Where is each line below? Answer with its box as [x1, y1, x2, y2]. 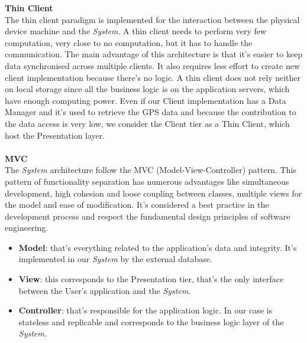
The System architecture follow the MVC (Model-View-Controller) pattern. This [5, 164, 296, 176]
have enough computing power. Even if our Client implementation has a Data [5, 94, 286, 106]
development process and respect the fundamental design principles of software [5, 210, 290, 222]
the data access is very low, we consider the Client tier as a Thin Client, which [5, 117, 290, 129]
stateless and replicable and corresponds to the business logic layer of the [18, 315, 284, 328]
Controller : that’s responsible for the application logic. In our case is [18, 304, 273, 316]
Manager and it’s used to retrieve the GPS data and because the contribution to [5, 106, 296, 118]
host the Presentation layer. [5, 129, 105, 141]
